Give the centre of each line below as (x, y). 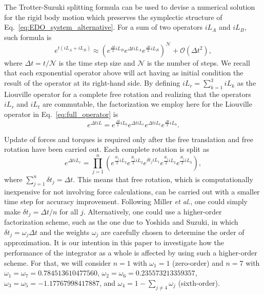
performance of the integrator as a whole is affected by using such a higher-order (131, 252)
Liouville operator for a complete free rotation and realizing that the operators (128, 94)
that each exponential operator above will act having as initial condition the (124, 73)
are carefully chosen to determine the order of (173, 232)
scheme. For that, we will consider (58, 262)
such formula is (28, 37)
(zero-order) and (198, 262)
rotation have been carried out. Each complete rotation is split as (107, 149)
